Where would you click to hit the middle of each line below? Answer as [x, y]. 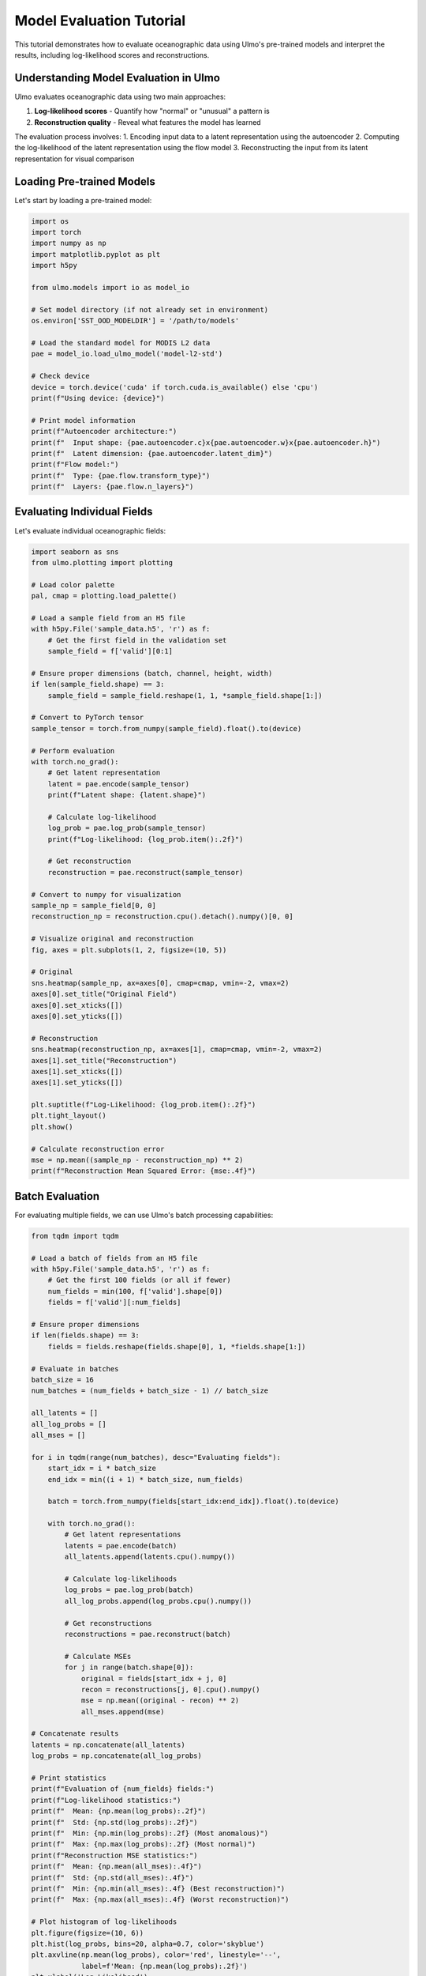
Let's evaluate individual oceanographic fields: [90, 530]
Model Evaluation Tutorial [100, 21]
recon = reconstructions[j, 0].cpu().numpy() [170, 1689]
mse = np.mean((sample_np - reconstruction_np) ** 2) [137, 1160]
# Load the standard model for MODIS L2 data [121, 343]
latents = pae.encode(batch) [121, 1546]
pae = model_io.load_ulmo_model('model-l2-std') [127, 354]
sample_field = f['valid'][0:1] [110, 651]
